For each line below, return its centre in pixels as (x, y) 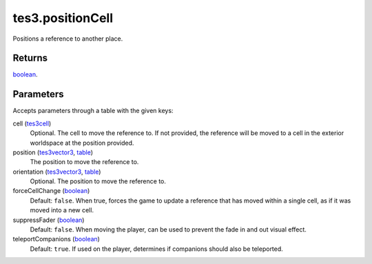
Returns (30, 58)
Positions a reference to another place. (68, 39)
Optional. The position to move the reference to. (98, 181)
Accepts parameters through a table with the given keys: (93, 111)
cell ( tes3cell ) (32, 123)
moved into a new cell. (62, 210)
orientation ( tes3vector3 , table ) (57, 172)
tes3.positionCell (63, 18)
